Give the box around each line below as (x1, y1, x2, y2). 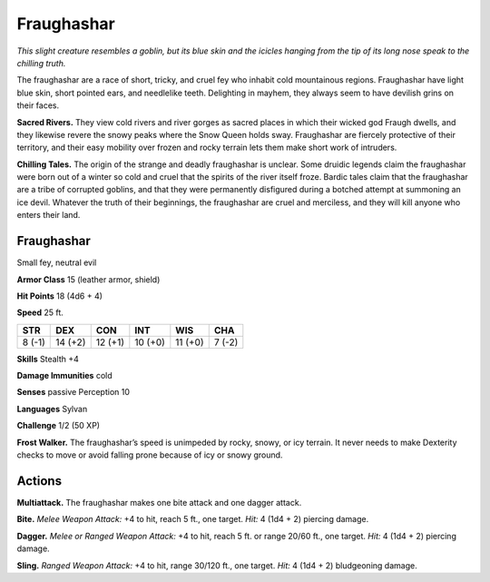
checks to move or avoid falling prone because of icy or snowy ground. (16, 449, 283, 460)
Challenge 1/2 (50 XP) (16, 420, 100, 431)
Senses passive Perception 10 (16, 387, 131, 398)
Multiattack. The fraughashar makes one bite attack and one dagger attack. (16, 497, 302, 508)
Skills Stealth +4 (16, 353, 79, 364)
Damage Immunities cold (16, 370, 113, 381)
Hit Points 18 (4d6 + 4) (16, 291, 103, 301)
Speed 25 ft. (16, 307, 64, 318)
